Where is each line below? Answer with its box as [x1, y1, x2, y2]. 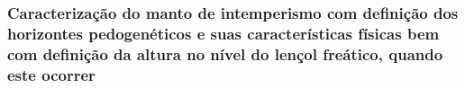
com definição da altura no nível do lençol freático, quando [7, 42, 443, 65]
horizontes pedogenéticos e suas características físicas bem [7, 22, 440, 44]
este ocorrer [7, 63, 96, 85]
